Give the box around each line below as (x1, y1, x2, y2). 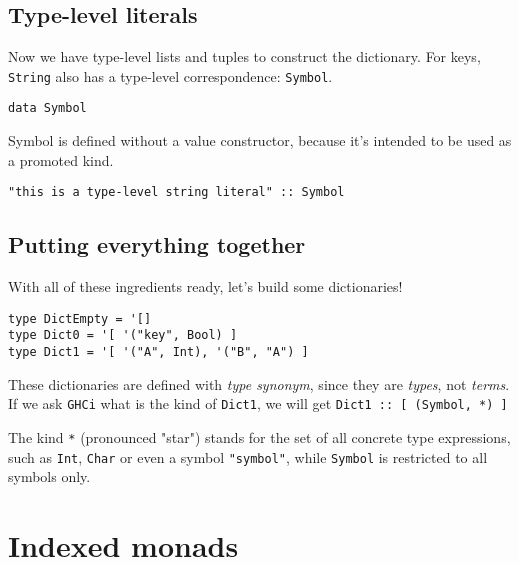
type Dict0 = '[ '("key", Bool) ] (8, 328, 238, 343)
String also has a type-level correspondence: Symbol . (8, 65, 333, 86)
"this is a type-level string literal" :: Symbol (8, 185, 345, 200)
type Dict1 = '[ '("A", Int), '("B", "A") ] (8, 345, 309, 360)
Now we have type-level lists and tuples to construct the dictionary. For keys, (8, 46, 481, 67)
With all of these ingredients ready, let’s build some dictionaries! (8, 276, 403, 297)
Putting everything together (8, 229, 306, 260)
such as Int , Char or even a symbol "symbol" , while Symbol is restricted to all (8, 446, 488, 467)
